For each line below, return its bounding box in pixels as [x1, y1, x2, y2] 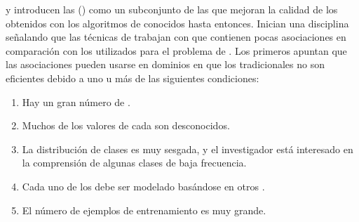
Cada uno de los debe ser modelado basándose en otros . [22, 178, 265, 193]
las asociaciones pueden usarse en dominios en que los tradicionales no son [6, 57, 325, 72]
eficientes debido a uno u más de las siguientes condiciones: [6, 70, 259, 85]
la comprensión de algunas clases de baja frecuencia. [22, 155, 247, 170]
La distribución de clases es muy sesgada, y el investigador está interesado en [22, 141, 353, 156]
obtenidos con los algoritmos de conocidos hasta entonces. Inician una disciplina [6, 15, 349, 30]
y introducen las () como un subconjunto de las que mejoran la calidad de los [6, 2, 338, 16]
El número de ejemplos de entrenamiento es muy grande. [22, 202, 266, 217]
